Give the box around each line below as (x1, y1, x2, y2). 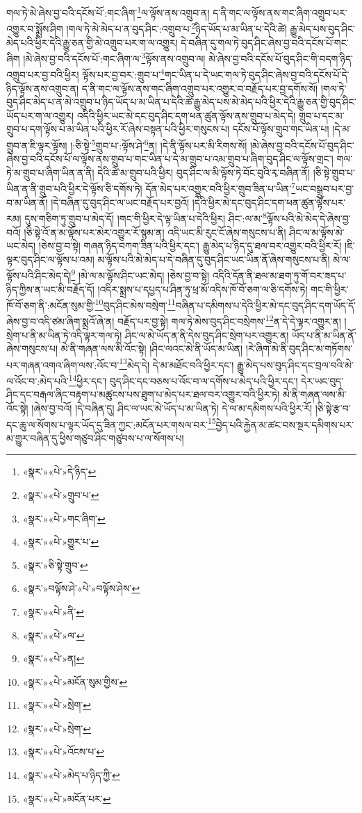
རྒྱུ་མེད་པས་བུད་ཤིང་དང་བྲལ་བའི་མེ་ (237, 357, 354, 372)
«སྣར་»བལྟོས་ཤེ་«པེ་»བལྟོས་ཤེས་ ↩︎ (22, 581, 140, 596)
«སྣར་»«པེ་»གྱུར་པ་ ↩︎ (22, 534, 99, 549)
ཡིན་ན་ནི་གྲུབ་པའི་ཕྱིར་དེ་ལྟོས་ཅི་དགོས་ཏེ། (6, 181, 142, 196)
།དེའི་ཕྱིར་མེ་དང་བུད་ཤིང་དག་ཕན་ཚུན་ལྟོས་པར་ (192, 195, 346, 209)
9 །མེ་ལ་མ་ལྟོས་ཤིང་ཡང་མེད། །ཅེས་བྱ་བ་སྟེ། (71, 266, 210, 282)
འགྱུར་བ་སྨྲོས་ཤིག (6, 21, 63, 35)
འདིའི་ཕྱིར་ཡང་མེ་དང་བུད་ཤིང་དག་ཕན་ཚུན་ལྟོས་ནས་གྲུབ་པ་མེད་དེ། (76, 108, 296, 122)
